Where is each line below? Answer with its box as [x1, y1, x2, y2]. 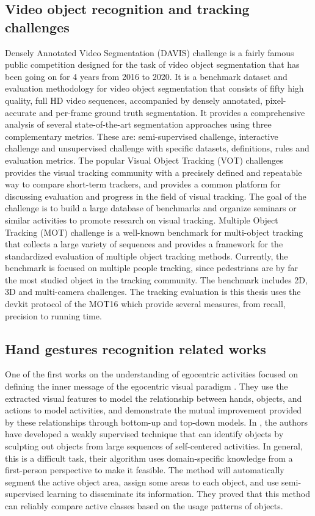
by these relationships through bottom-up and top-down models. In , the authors [5, 415, 308, 428]
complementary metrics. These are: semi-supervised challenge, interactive [5, 129, 278, 142]
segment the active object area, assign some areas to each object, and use [5, 475, 279, 488]
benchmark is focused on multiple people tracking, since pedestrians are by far [5, 261, 299, 274]
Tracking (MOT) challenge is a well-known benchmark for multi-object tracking [5, 225, 303, 238]
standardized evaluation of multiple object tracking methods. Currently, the [5, 249, 288, 262]
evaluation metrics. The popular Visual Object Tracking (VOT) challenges [5, 153, 283, 166]
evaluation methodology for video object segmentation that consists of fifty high [5, 82, 304, 95]
